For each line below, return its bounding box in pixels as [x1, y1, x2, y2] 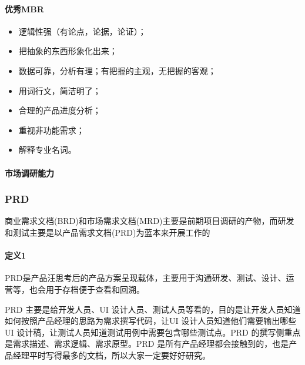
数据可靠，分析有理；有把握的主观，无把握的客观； [18, 64, 216, 76]
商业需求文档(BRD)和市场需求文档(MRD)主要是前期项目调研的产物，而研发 [5, 215, 294, 227]
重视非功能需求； [18, 123, 85, 136]
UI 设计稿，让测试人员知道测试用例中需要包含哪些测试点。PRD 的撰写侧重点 [5, 326, 301, 338]
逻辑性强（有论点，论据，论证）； [18, 25, 146, 37]
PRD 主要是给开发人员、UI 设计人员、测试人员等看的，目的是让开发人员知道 [5, 303, 301, 315]
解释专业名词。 [18, 143, 76, 156]
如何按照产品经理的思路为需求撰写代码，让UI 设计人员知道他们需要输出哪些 [5, 314, 297, 327]
